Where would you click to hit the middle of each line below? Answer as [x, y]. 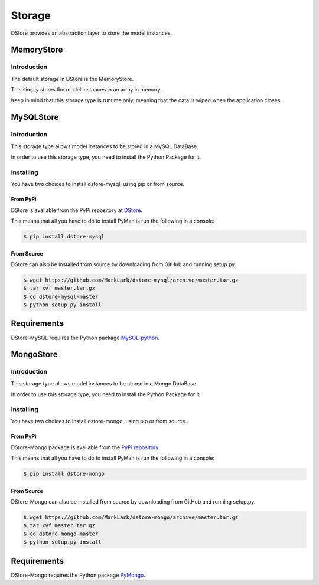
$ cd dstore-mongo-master [61, 534]
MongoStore [35, 354]
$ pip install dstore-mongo [64, 474]
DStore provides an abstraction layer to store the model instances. [92, 33]
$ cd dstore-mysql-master [61, 296]
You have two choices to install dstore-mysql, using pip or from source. [98, 184]
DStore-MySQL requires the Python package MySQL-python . [85, 338]
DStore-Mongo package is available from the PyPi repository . [85, 447]
